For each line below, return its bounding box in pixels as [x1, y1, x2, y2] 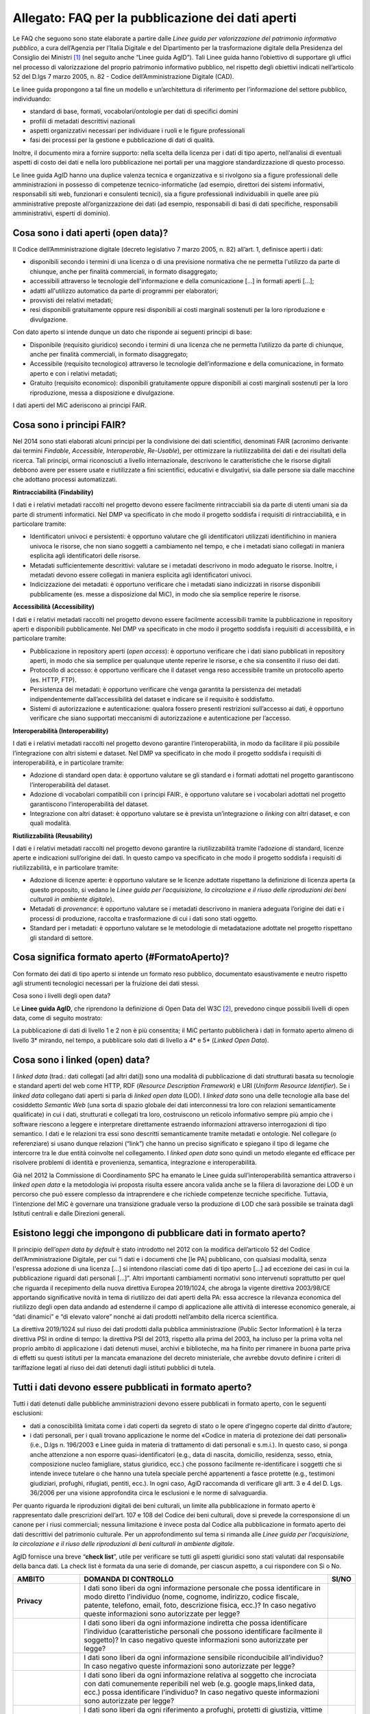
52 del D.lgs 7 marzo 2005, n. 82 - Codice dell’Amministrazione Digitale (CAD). [12, 73, 234, 81]
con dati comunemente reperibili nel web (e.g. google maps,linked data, [84, 1679, 315, 1689]
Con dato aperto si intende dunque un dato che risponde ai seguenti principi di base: [12, 328, 253, 336]
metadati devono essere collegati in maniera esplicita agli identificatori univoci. [29, 570, 253, 579]
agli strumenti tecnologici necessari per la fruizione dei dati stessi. [12, 979, 200, 987]
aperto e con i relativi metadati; [29, 369, 118, 377]
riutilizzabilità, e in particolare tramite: [12, 863, 119, 871]
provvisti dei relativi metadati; [29, 296, 113, 304]
